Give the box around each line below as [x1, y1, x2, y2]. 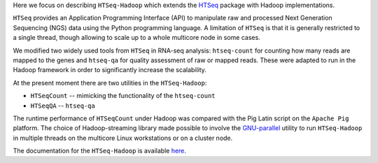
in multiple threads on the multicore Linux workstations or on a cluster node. [13, 134, 233, 142]
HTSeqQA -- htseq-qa [30, 101, 96, 110]
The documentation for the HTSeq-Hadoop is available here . [13, 147, 187, 155]
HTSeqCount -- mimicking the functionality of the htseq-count [30, 92, 216, 100]
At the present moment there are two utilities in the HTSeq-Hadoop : [13, 78, 207, 87]
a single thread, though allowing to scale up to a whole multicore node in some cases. [13, 34, 260, 42]
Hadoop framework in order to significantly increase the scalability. [13, 66, 206, 74]
